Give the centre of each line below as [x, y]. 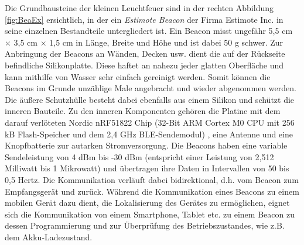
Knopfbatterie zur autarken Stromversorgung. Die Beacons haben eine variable [146, 145]
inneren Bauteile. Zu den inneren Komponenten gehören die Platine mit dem [143, 111]
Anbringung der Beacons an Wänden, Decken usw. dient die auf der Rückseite [145, 54]
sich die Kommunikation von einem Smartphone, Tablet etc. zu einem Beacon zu [150, 214]
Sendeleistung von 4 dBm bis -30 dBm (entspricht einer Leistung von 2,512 [139, 156]
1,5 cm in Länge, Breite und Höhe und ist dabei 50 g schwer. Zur [166, 42]
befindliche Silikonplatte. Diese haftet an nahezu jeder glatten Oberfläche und [144, 65]
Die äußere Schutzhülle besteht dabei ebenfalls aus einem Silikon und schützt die [150, 99]
